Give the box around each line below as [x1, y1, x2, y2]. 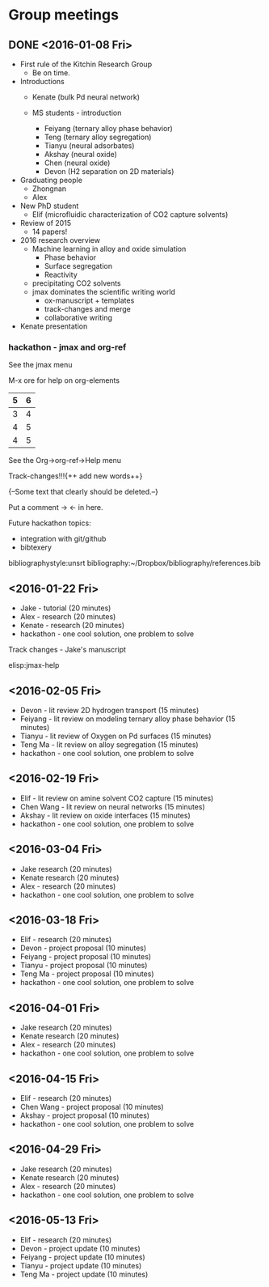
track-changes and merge [44, 304, 131, 313]
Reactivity [44, 270, 78, 279]
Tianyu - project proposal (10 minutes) [19, 961, 148, 971]
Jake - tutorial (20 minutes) [19, 603, 111, 613]
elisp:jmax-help [8, 660, 60, 670]
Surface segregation [44, 261, 113, 270]
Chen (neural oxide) [44, 158, 111, 168]
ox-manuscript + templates [44, 295, 135, 305]
